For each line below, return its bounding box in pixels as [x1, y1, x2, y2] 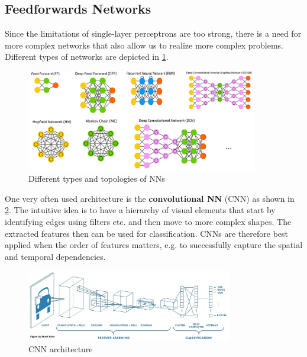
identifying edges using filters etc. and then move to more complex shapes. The [5, 216, 292, 228]
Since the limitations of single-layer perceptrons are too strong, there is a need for [5, 27, 302, 40]
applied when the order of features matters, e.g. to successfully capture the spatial [5, 239, 303, 251]
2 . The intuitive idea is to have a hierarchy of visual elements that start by [5, 204, 276, 216]
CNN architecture [28, 343, 93, 355]
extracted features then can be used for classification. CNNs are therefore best [5, 227, 288, 239]
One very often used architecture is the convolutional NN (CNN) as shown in [5, 192, 295, 204]
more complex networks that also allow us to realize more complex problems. [5, 38, 283, 51]
